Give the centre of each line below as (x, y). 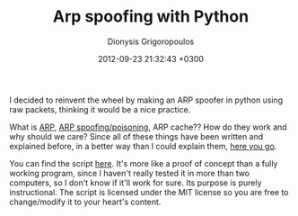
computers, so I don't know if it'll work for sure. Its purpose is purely (136, 183)
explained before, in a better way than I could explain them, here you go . (143, 146)
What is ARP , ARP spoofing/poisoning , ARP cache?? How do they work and (148, 127)
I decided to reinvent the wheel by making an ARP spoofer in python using (146, 100)
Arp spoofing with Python (151, 17)
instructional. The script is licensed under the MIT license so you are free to (149, 192)
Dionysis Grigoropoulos (151, 41)
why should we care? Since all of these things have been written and (136, 136)
